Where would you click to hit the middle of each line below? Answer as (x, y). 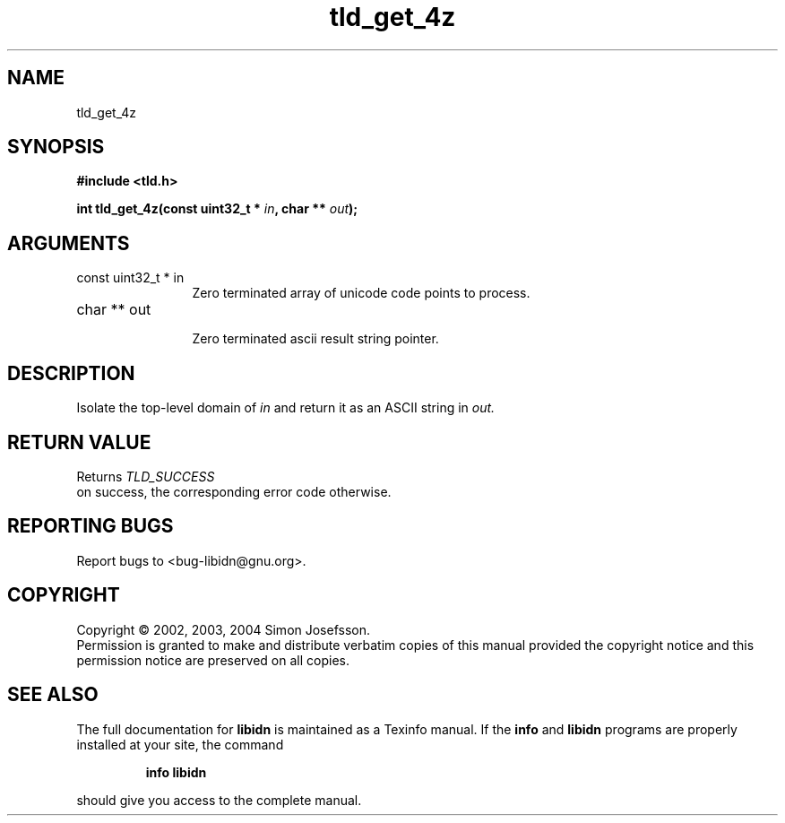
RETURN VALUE (79, 442)
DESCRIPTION (71, 373)
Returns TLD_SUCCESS (146, 476)
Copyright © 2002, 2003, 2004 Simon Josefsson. (224, 629)
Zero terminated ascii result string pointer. (315, 339)
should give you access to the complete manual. (219, 800)
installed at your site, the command (180, 744)
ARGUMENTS (69, 243)
